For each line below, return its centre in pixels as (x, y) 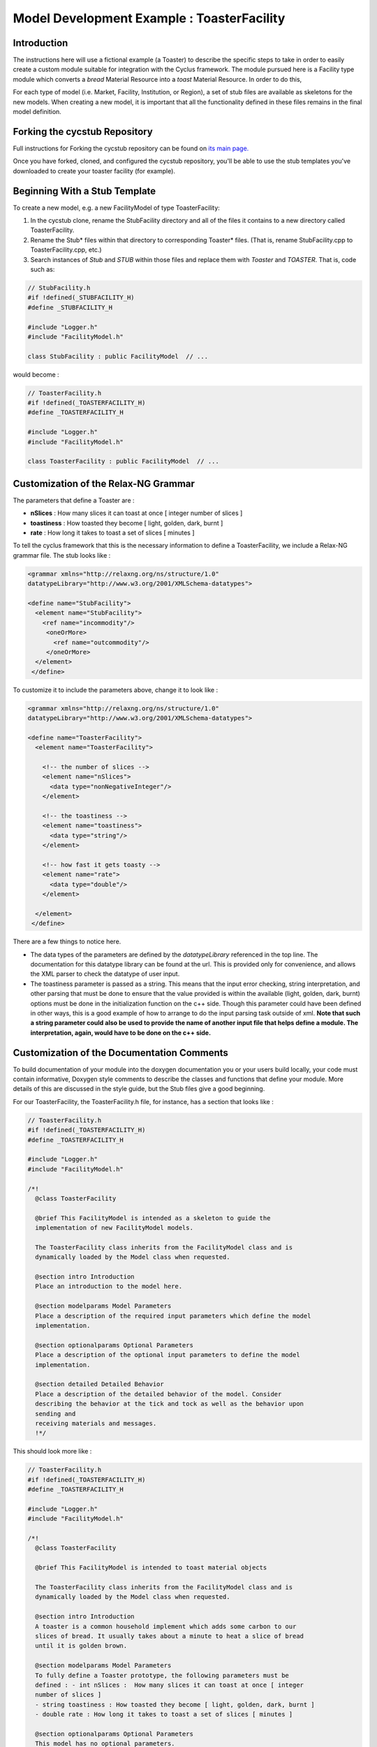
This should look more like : (52, 1451)
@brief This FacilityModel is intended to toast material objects (151, 1568)
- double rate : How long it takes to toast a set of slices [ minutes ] (164, 1715)
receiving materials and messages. (96, 1423)
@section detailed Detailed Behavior (99, 1384)
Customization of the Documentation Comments (120, 1053)
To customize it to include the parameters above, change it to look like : (116, 690)
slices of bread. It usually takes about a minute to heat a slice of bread (169, 1636)
